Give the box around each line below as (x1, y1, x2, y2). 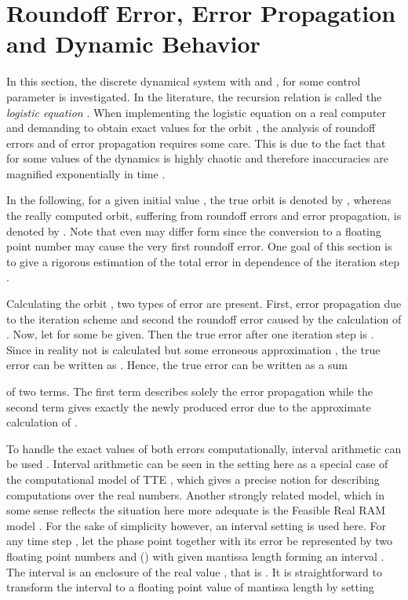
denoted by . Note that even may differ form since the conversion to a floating (6, 222, 381, 239)
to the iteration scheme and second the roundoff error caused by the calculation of (6, 310, 402, 327)
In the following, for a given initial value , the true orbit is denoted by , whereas (6, 192, 392, 208)
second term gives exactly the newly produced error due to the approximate (6, 398, 371, 415)
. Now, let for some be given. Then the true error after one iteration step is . (6, 326, 374, 342)
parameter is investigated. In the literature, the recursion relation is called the (6, 88, 382, 104)
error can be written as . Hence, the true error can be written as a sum (6, 357, 348, 373)
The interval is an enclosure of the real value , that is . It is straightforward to (6, 563, 382, 580)
